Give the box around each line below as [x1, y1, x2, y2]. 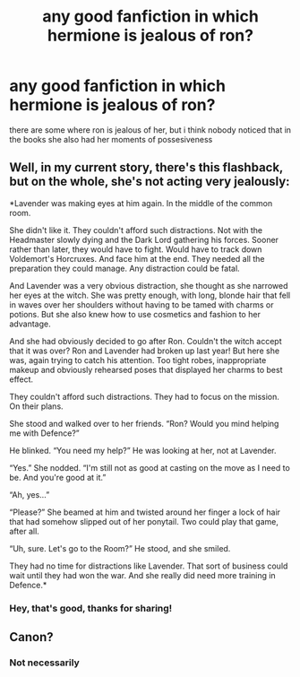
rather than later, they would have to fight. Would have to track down [9, 244, 262, 255]
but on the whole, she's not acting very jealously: [9, 174, 290, 189]
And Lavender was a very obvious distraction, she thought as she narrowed [9, 280, 288, 291]
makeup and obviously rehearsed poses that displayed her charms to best [9, 364, 284, 375]
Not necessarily [9, 656, 81, 669]
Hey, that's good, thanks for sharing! [9, 602, 173, 614]
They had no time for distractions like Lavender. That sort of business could [9, 560, 288, 571]
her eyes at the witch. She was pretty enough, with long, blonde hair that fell [9, 290, 291, 300]
